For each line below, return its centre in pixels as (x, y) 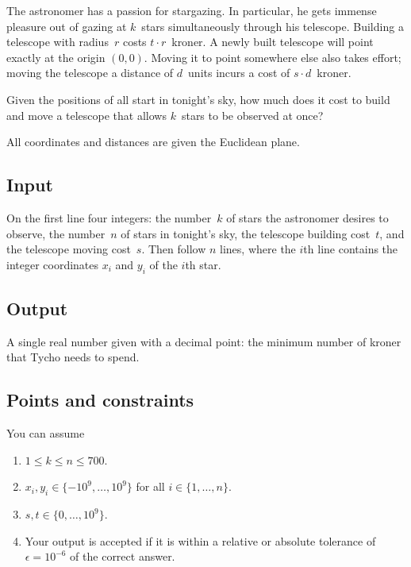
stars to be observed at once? (252, 115)
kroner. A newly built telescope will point (273, 42)
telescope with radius (58, 42)
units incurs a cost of (239, 73)
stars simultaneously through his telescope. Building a (273, 26)
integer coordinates (53, 264)
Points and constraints (100, 400)
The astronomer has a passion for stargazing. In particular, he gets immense (192, 10)
